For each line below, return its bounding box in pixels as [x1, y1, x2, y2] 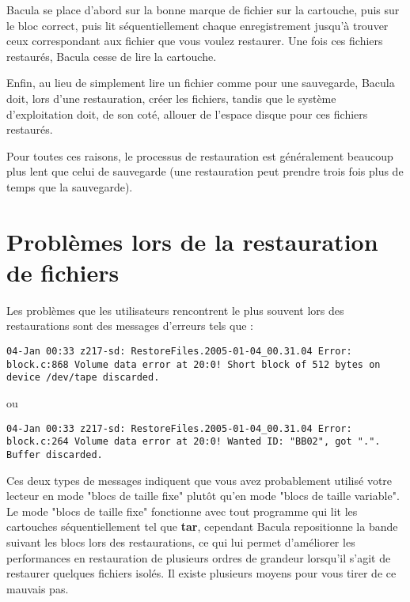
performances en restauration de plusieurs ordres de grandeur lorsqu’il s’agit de [6, 549, 391, 566]
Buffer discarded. [6, 449, 103, 460]
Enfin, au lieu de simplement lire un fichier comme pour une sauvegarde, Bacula [6, 74, 395, 91]
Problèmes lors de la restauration [6, 225, 378, 257]
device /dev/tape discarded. [6, 372, 160, 384]
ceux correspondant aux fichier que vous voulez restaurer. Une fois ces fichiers [6, 32, 383, 49]
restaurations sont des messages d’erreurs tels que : [6, 317, 253, 334]
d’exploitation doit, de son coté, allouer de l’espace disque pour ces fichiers [6, 105, 368, 122]
